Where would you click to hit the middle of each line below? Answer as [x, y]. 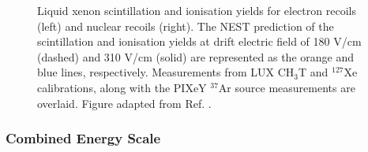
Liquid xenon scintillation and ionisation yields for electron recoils [197, 10]
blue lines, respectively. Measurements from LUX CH [166, 72]
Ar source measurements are [287, 87]
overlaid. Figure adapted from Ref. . [124, 103]
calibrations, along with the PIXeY [122, 87]
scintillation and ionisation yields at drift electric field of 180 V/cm [199, 41]
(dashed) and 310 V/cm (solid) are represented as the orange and [196, 56]
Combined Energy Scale [83, 138]
